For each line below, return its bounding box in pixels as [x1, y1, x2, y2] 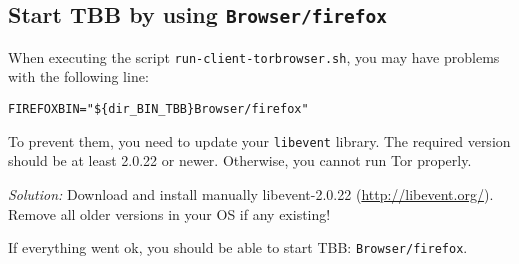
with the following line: [8, 66, 149, 87]
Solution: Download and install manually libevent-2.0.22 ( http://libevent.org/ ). [8, 183, 494, 204]
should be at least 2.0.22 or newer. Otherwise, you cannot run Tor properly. [8, 150, 472, 171]
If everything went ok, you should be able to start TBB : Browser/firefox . [8, 237, 468, 258]
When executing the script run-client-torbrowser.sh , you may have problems [8, 46, 500, 67]
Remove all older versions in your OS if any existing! [8, 203, 331, 224]
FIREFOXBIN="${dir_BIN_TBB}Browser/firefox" [8, 102, 309, 117]
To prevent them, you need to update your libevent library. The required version [8, 130, 511, 151]
